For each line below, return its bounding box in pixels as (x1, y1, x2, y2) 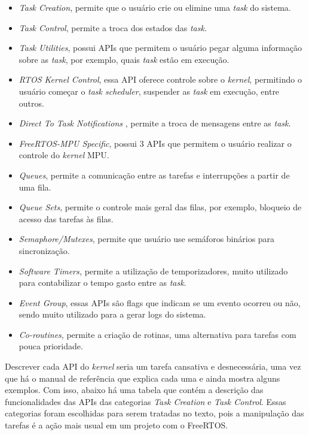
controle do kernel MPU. (19, 149, 109, 161)
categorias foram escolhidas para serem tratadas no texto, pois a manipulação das (5, 407, 304, 419)
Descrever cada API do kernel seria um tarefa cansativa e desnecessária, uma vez (5, 360, 301, 373)
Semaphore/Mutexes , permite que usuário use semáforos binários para (19, 232, 275, 245)
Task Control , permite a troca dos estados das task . (19, 21, 207, 34)
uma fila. (19, 180, 51, 193)
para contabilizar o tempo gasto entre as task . (19, 276, 186, 289)
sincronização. (19, 244, 70, 256)
